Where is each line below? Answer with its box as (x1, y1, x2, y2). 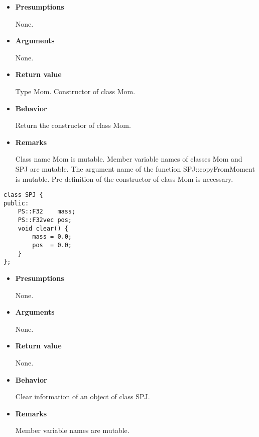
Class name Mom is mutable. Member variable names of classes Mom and (15, 154, 242, 164)
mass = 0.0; (32, 233, 72, 241)
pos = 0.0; (32, 242, 72, 249)
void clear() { (18, 225, 68, 232)
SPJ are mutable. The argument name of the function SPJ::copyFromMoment (15, 163, 255, 174)
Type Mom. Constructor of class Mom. (15, 86, 136, 96)
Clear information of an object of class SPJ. (15, 391, 150, 402)
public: (4, 199, 29, 207)
